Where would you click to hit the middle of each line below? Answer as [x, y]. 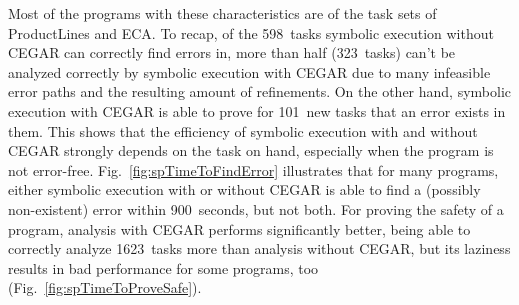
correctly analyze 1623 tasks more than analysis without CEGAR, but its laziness [259, 248]
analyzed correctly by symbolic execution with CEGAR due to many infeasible [249, 71]
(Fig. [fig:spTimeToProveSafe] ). [105, 287]
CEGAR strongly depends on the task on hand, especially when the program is [251, 150]
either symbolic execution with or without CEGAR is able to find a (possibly [244, 189]
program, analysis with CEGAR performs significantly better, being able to [239, 228]
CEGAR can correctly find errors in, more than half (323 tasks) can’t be [232, 52]
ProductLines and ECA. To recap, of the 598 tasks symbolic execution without [251, 32]
